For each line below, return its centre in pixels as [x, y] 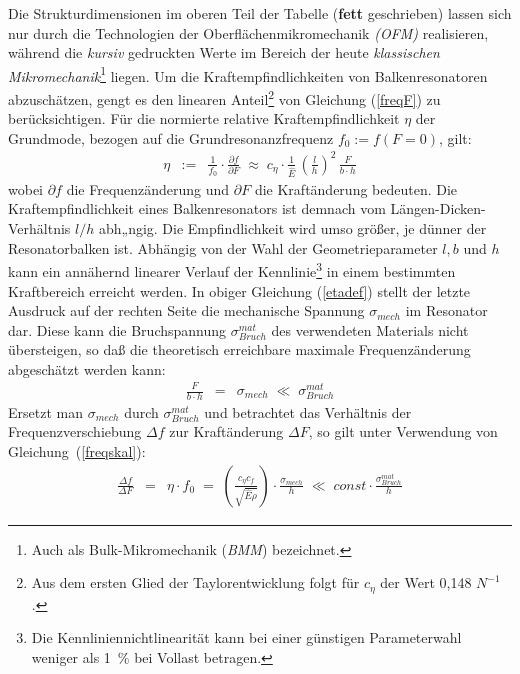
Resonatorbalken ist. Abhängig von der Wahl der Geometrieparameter [223, 247]
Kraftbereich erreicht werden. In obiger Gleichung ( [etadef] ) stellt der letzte [239, 290]
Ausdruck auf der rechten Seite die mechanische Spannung [186, 310]
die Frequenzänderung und [148, 188]
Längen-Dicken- [438, 208]
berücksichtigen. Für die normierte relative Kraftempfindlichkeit [204, 118]
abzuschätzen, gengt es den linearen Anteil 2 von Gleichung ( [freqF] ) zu [224, 97]
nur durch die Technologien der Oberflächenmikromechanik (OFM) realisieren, [248, 32]
